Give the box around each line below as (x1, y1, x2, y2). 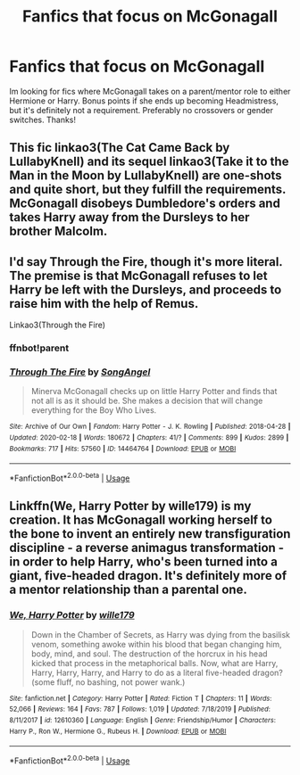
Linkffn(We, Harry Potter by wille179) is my (9, 499, 252, 514)
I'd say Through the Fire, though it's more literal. (9, 254, 283, 269)
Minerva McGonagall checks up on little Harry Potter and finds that (30, 386, 278, 397)
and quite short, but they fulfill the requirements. (9, 182, 287, 197)
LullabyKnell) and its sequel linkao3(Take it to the (9, 154, 289, 169)
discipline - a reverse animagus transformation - (9, 540, 284, 556)
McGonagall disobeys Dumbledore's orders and (9, 196, 281, 211)
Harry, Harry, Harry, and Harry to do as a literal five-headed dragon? (30, 667, 283, 678)
